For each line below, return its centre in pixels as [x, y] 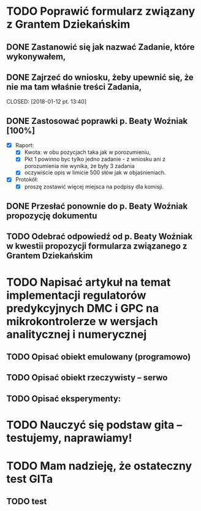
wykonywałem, [36, 56]
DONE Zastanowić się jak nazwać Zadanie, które [100, 47]
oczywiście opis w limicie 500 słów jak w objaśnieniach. [95, 172]
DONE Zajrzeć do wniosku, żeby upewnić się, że [100, 77]
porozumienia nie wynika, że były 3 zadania [79, 166]
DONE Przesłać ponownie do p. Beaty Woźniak [97, 206]
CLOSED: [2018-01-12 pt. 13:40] [47, 102]
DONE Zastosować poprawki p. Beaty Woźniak [97, 121]
